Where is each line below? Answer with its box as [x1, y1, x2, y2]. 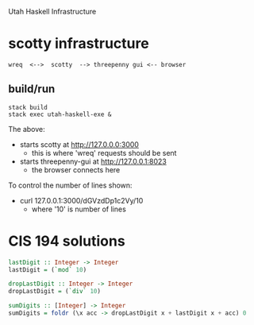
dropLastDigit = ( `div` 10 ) [8, 288, 102, 296]
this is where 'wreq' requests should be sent [31, 148, 177, 157]
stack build [8, 103, 48, 111]
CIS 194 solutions [8, 232, 125, 250]
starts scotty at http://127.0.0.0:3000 [19, 139, 139, 149]
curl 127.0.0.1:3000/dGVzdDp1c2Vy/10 [19, 195, 144, 205]
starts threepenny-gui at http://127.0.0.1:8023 [19, 157, 167, 166]
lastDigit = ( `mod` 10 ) [8, 265, 87, 273]
